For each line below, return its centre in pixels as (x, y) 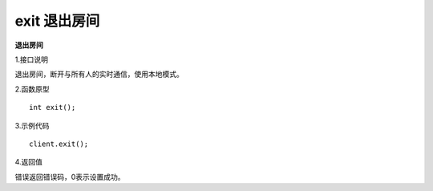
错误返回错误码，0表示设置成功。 (70, 177)
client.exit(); (59, 144)
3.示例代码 (32, 125)
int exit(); (53, 108)
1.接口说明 (31, 59)
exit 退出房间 (57, 21)
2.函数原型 (32, 89)
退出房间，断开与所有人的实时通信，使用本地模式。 (99, 74)
